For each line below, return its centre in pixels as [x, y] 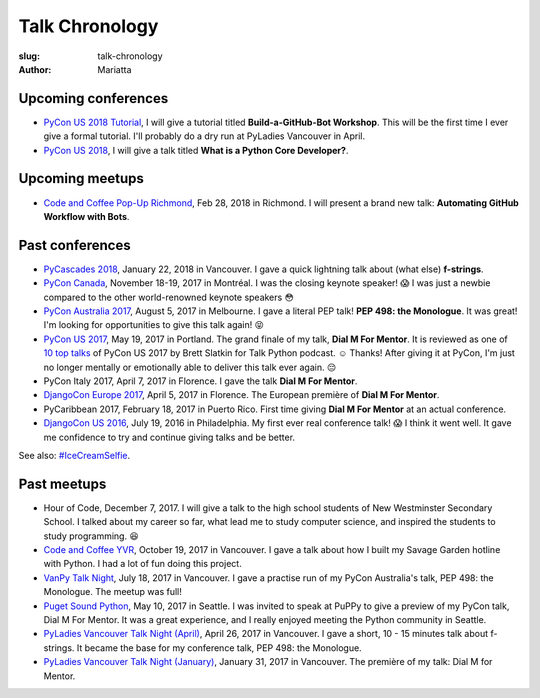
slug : [29, 56]
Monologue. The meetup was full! [112, 592]
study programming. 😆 [91, 536]
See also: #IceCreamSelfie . [74, 455]
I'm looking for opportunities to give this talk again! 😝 [154, 325]
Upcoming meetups [81, 178]
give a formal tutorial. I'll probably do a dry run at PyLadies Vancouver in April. [204, 136]
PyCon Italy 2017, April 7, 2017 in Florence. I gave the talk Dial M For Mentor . [200, 381]
